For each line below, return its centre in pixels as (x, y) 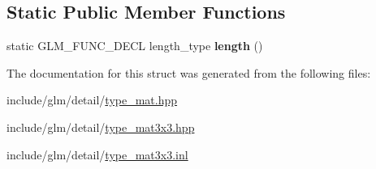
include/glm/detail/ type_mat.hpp (92, 100)
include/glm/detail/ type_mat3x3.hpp (101, 127)
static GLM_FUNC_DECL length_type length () (135, 46)
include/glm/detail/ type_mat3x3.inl (97, 154)
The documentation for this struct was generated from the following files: (189, 72)
